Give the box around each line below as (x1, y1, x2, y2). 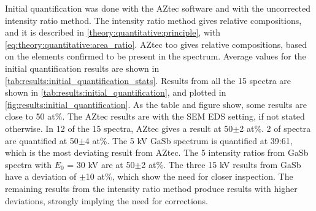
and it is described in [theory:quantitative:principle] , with (5, 26, 221, 39)
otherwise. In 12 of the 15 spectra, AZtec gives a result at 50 (5, 121, 233, 134)
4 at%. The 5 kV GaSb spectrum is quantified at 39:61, (85, 134, 293, 147)
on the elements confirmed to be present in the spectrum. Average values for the (5, 50, 306, 63)
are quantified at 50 (5, 134, 79, 147)
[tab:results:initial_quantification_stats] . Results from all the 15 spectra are (5, 74, 291, 86)
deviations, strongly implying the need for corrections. (5, 194, 208, 207)
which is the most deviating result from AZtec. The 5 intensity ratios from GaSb (5, 146, 309, 159)
